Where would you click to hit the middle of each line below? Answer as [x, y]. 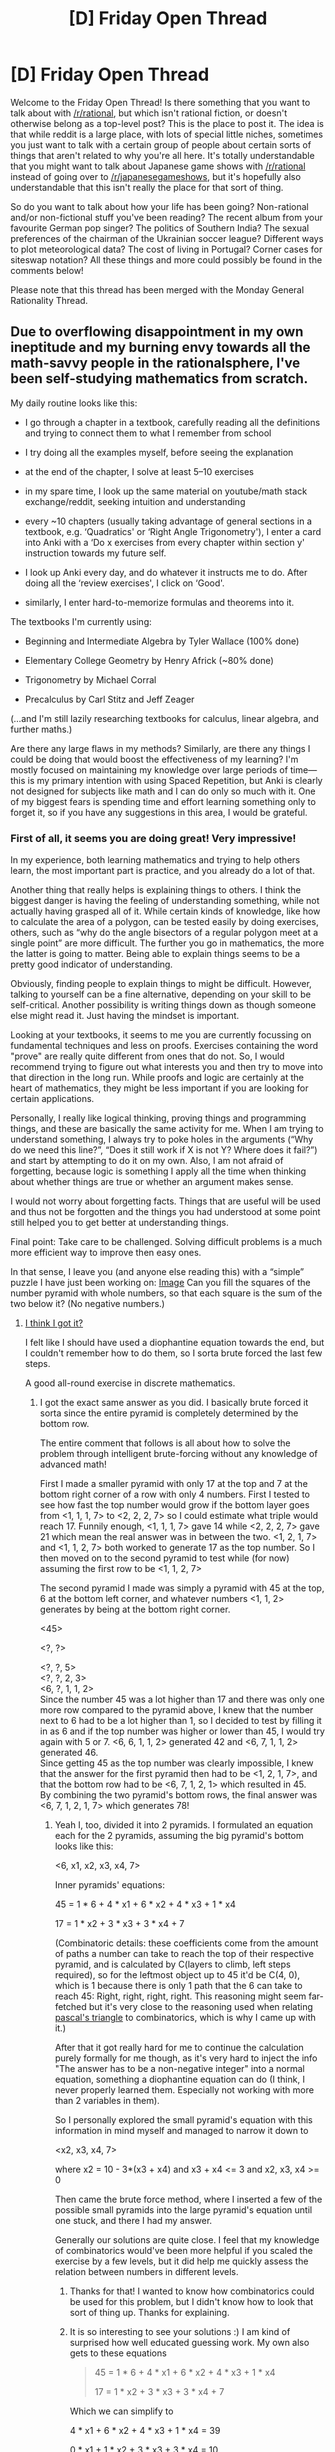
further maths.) [41, 729]
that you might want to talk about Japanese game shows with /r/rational [158, 166]
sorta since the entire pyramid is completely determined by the [169, 1413]
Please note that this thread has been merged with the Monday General [157, 289]
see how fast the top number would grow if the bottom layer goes [174, 1505]
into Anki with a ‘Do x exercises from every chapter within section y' [164, 542]
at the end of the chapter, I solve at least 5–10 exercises [139, 471]
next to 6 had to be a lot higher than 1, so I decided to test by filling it [180, 1721]
